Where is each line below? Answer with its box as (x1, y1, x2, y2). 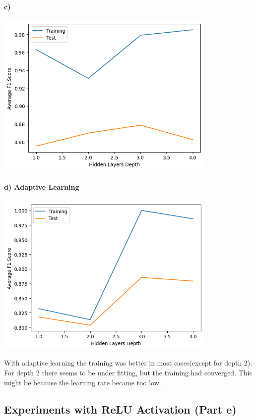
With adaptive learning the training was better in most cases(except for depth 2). (4, 358, 253, 368)
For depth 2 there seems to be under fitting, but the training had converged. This (4, 367, 252, 377)
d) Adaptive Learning (4, 182, 79, 192)
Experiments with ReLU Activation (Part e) (4, 401, 237, 417)
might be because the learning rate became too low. (4, 377, 161, 387)
